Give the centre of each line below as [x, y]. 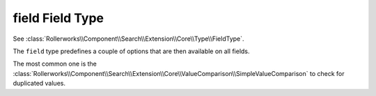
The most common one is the [55, 64]
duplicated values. [39, 84]
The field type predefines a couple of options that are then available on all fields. [131, 51]
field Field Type [58, 18]
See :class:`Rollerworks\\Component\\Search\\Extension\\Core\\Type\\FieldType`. [128, 39]
